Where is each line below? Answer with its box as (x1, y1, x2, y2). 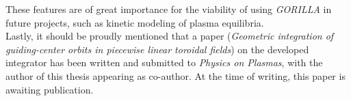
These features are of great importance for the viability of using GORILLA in (5, 2, 332, 16)
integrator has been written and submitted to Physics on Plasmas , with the (5, 55, 323, 70)
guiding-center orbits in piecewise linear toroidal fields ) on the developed (5, 42, 309, 56)
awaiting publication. (5, 82, 94, 96)
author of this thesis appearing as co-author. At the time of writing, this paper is (5, 68, 346, 83)
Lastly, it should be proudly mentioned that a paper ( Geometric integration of (5, 29, 334, 43)
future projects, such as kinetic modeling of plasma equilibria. (5, 15, 264, 29)
